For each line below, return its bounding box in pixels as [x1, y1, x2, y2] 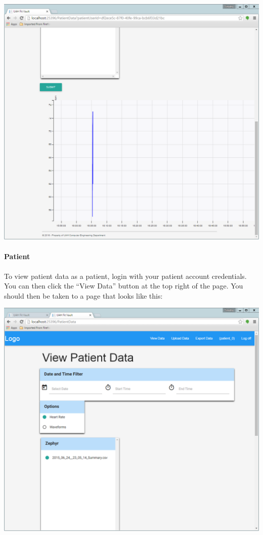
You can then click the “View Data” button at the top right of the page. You [4, 280, 243, 291]
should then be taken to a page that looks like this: [4, 290, 163, 301]
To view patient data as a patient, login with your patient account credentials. [4, 270, 247, 281]
